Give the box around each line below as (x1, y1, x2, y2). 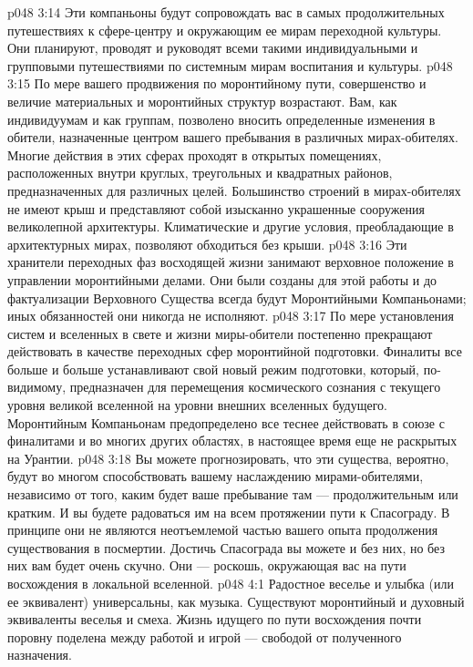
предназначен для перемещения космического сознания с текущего (69, 377, 441, 396)
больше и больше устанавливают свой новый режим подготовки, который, (7, 359, 419, 378)
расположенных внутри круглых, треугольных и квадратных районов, (7, 163, 393, 182)
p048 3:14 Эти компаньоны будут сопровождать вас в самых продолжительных (7, 3, 445, 21)
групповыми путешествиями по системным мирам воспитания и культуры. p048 (7, 56, 453, 75)
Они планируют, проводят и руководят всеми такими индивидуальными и (7, 38, 418, 57)
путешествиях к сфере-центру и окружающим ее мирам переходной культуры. (7, 20, 442, 39)
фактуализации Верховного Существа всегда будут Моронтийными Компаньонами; (7, 288, 467, 307)
